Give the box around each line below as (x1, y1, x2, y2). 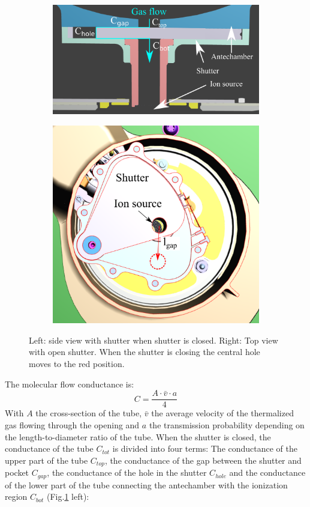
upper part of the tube (5, 454, 88, 466)
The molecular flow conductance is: (5, 377, 134, 390)
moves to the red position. (29, 357, 125, 370)
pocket (5, 466, 29, 479)
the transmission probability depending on (149, 418, 305, 431)
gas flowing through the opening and (5, 418, 140, 431)
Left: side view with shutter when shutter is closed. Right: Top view (29, 333, 278, 346)
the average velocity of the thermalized (151, 407, 294, 419)
